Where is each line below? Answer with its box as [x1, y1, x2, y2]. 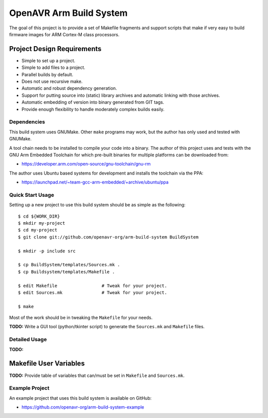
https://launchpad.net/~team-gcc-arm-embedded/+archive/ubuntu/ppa [21, 179, 169, 185]
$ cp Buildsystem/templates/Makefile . [18, 269, 115, 275]
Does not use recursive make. [21, 78, 83, 84]
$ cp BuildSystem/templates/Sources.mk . [18, 262, 120, 268]
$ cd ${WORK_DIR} [18, 213, 60, 219]
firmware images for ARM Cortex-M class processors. [9, 31, 120, 37]
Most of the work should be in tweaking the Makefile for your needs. [9, 315, 153, 321]
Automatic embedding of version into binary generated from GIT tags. [21, 99, 164, 105]
